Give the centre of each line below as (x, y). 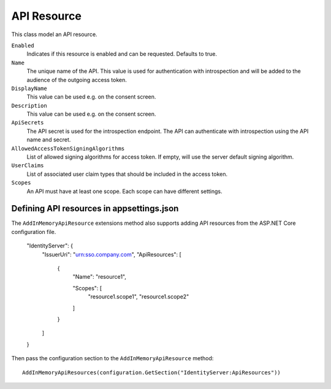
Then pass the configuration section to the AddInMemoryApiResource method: (112, 358)
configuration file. (34, 232)
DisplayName (29, 88)
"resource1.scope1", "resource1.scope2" (139, 296)
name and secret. (49, 140)
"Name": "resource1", (100, 277)
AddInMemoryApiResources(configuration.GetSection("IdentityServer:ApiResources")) (152, 372)
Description (29, 105)
